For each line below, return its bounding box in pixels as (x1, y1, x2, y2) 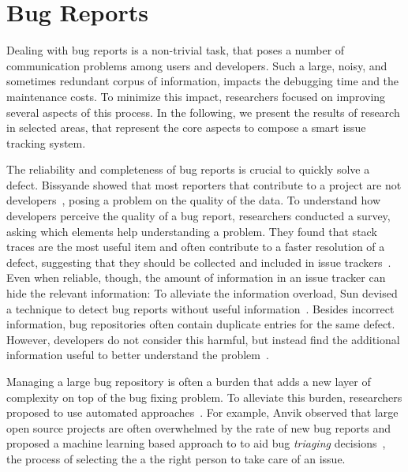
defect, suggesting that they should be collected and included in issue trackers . (6, 253, 391, 270)
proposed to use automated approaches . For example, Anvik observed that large (6, 404, 399, 421)
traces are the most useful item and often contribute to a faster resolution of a (6, 238, 385, 255)
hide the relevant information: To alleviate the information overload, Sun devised (6, 285, 398, 302)
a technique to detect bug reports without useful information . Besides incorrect (6, 300, 395, 317)
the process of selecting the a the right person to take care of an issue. (6, 450, 346, 466)
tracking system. (6, 134, 86, 151)
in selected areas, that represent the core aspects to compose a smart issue (6, 119, 366, 136)
